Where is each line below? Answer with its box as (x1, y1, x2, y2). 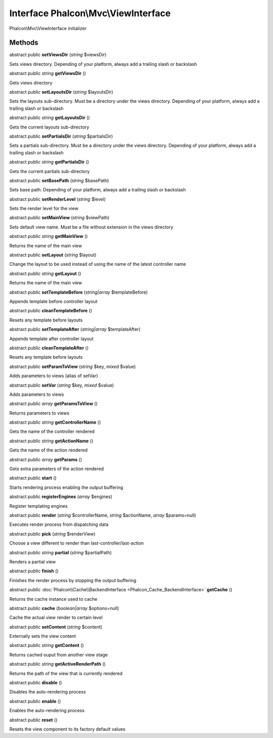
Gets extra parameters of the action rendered (9, 466, 104, 472)
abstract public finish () (9, 568, 59, 574)
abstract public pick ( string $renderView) (9, 530, 96, 537)
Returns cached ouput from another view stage (9, 651, 108, 658)
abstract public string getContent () (9, 642, 84, 648)
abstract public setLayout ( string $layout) (9, 252, 97, 258)
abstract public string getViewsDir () (9, 70, 86, 76)
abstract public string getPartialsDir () (9, 159, 89, 165)
